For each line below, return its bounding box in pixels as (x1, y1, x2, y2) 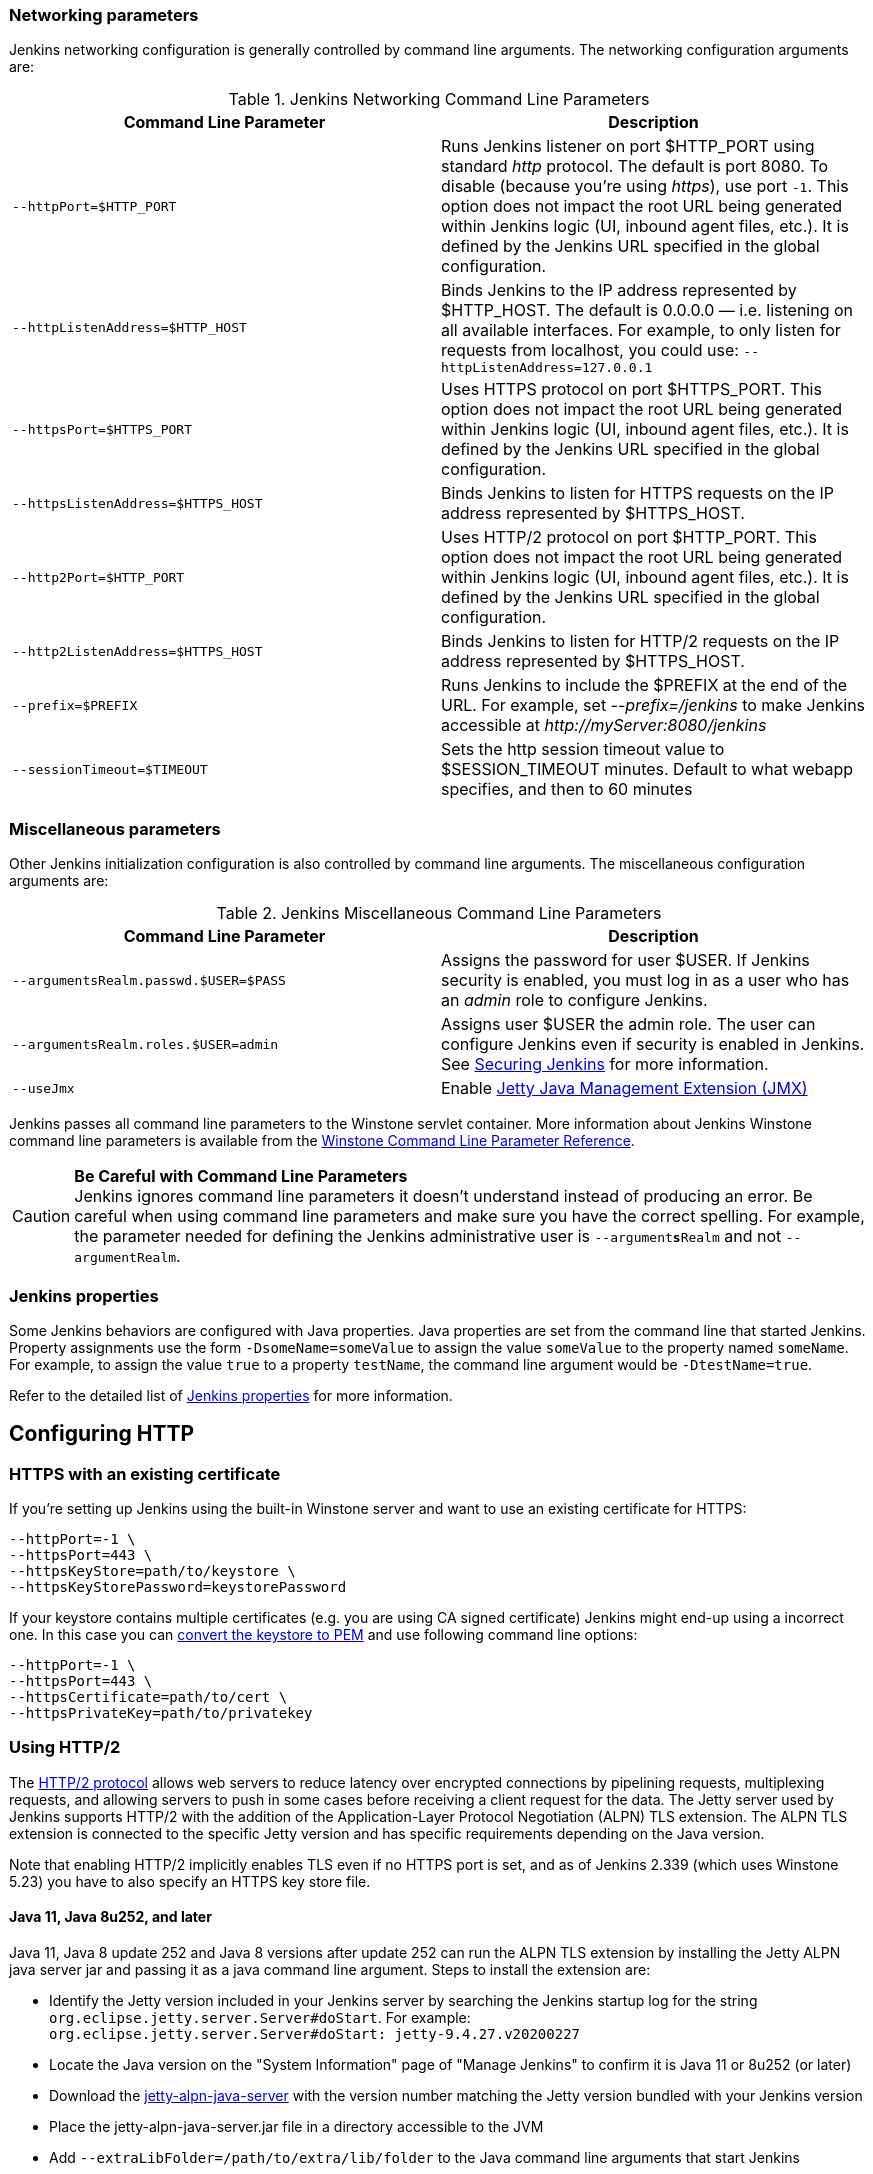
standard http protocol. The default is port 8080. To (441, 156, 829, 177)
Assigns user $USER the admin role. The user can (441, 1014, 816, 1035)
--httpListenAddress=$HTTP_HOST (12, 320, 247, 336)
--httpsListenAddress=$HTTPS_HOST (12, 495, 263, 511)
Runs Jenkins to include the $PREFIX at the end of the (441, 675, 848, 696)
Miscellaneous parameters (9, 818, 221, 839)
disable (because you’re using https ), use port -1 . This (441, 176, 849, 197)
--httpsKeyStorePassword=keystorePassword (9, 1579, 347, 1596)
